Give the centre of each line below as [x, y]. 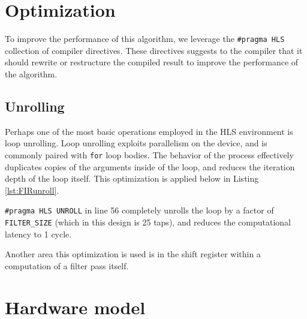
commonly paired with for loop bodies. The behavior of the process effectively [149, 154]
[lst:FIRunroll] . [32, 190]
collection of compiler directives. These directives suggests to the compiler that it [154, 50]
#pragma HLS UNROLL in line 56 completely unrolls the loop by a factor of [139, 210]
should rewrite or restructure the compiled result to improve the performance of [152, 62]
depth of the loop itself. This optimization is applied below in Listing [132, 178]
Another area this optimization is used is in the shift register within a [133, 254]
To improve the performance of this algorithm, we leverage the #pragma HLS [145, 39]
